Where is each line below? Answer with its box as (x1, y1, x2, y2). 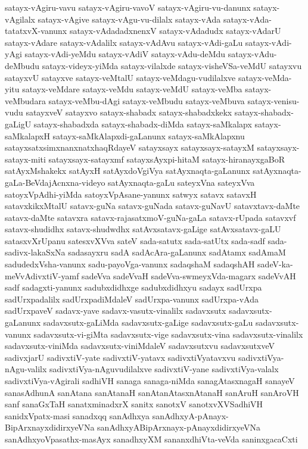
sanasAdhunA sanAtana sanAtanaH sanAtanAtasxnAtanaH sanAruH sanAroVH (5, 386, 299, 398)
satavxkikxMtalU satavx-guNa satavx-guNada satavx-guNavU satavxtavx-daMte (5, 199, 300, 212)
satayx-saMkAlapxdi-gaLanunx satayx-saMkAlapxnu (52, 129, 245, 142)
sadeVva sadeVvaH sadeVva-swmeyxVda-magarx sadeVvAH (82, 269, 296, 282)
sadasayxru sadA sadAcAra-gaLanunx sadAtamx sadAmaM (68, 246, 286, 258)
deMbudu (5, 59, 39, 71)
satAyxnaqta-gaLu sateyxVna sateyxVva (108, 176, 255, 188)
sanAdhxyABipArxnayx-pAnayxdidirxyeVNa (97, 421, 260, 434)
